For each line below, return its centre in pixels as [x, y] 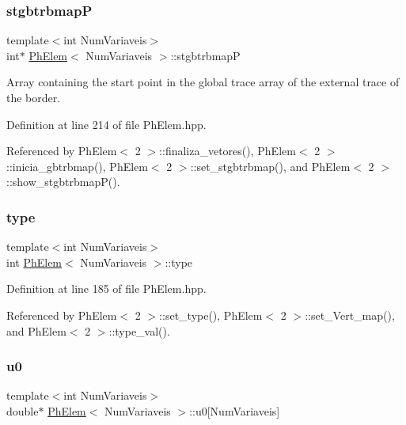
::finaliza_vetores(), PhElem [228, 151]
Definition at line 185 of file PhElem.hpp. [106, 288]
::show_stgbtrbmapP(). [63, 182]
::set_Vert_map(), [350, 315]
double [23, 410]
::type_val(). [139, 330]
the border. [34, 97]
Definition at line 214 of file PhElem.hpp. [106, 124]
